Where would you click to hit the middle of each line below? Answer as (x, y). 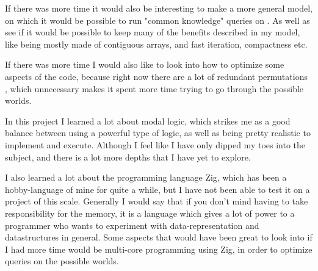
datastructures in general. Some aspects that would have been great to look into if (159, 237)
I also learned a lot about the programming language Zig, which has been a (146, 177)
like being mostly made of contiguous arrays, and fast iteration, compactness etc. (156, 44)
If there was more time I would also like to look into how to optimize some (145, 64)
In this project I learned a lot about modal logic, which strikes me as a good (148, 121)
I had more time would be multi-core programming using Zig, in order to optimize (159, 249)
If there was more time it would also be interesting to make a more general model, (159, 8)
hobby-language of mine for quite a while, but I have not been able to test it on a (157, 189)
